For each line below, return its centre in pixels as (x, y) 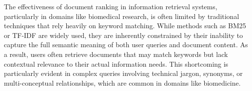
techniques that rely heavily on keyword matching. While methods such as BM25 (125, 26)
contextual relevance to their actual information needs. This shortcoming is (116, 64)
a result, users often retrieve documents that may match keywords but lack (116, 54)
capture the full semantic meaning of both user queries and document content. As (126, 45)
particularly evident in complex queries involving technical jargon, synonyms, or (123, 73)
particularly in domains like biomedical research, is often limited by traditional (122, 16)
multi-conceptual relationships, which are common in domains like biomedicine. (122, 82)
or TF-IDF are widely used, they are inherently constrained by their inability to (124, 35)
